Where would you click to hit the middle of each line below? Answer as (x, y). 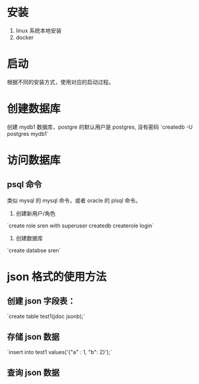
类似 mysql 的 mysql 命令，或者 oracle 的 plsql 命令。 (74, 200)
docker (25, 37)
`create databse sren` (34, 250)
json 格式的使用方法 (57, 277)
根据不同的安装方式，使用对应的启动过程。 (60, 82)
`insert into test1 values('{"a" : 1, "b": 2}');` (60, 352)
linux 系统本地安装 (38, 30)
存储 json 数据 (33, 337)
